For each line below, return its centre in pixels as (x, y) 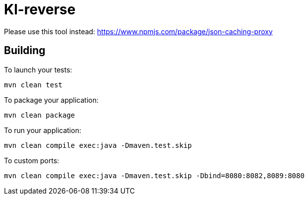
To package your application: (51, 100)
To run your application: (43, 130)
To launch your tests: (38, 69)
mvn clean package (40, 115)
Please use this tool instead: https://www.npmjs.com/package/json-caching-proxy (138, 31)
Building (25, 51)
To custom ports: (32, 160)
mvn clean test (33, 85)
